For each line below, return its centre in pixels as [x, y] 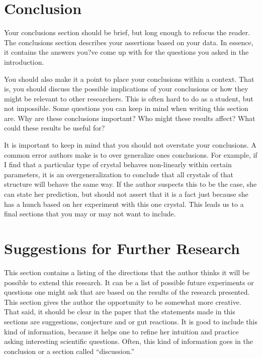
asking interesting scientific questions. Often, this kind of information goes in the [128, 341]
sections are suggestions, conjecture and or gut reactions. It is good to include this [131, 321]
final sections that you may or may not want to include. [90, 214]
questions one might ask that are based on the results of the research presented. [127, 292]
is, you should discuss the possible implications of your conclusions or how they [126, 89]
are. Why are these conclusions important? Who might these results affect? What [130, 118]
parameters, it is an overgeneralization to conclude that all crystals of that [119, 174]
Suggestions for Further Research [122, 248]
